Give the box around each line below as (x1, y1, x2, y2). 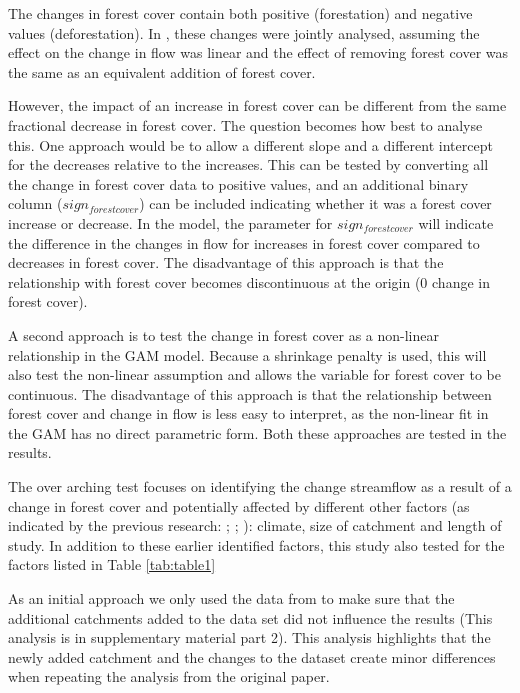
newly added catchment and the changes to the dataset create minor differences (8, 646, 496, 667)
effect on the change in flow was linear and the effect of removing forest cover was (8, 42, 509, 63)
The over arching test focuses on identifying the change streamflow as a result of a (8, 476, 512, 497)
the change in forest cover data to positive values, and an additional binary (8, 173, 469, 194)
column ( (8, 193, 63, 214)
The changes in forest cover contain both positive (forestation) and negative (8, 3, 473, 23)
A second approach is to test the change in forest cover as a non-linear (8, 324, 439, 345)
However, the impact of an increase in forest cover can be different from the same (8, 95, 507, 116)
